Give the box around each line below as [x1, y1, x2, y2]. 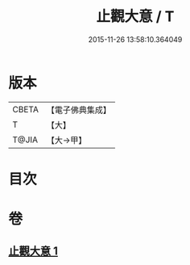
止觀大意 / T [96, 7, 175, 26]
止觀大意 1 [8, 244, 59, 259]
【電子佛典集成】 [46, 104, 111, 116]
